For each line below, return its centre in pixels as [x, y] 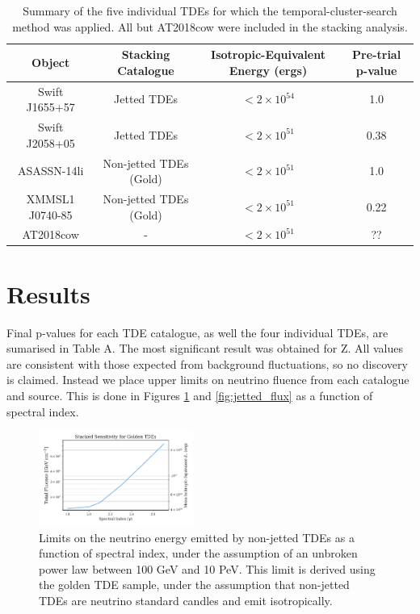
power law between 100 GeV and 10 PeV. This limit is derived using [207, 568]
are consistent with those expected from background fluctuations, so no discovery [207, 363]
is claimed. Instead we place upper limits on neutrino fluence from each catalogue [208, 380]
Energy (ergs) [268, 70]
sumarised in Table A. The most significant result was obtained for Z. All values [205, 348]
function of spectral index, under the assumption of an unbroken [198, 553]
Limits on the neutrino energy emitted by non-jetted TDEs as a [197, 537]
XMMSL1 [50, 198]
